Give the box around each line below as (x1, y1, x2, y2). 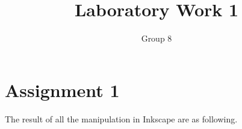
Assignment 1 (5, 77, 120, 102)
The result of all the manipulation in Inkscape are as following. (5, 112, 238, 125)
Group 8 (141, 32, 172, 45)
